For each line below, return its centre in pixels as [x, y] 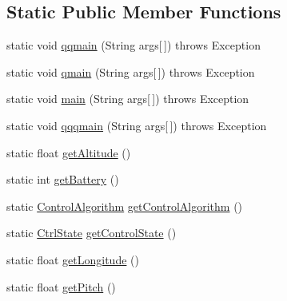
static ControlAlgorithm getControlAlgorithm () [125, 206]
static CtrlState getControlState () [92, 233]
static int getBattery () [63, 179]
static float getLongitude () [73, 259]
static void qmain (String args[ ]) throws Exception [131, 71]
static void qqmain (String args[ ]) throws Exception [134, 45]
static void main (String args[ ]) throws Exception [128, 99]
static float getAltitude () [69, 152]
